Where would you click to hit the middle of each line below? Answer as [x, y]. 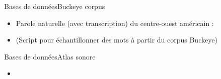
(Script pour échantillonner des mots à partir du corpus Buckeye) [117, 40]
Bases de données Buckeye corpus [55, 6]
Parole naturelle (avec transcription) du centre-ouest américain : [115, 23]
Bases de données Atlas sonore [50, 56]
